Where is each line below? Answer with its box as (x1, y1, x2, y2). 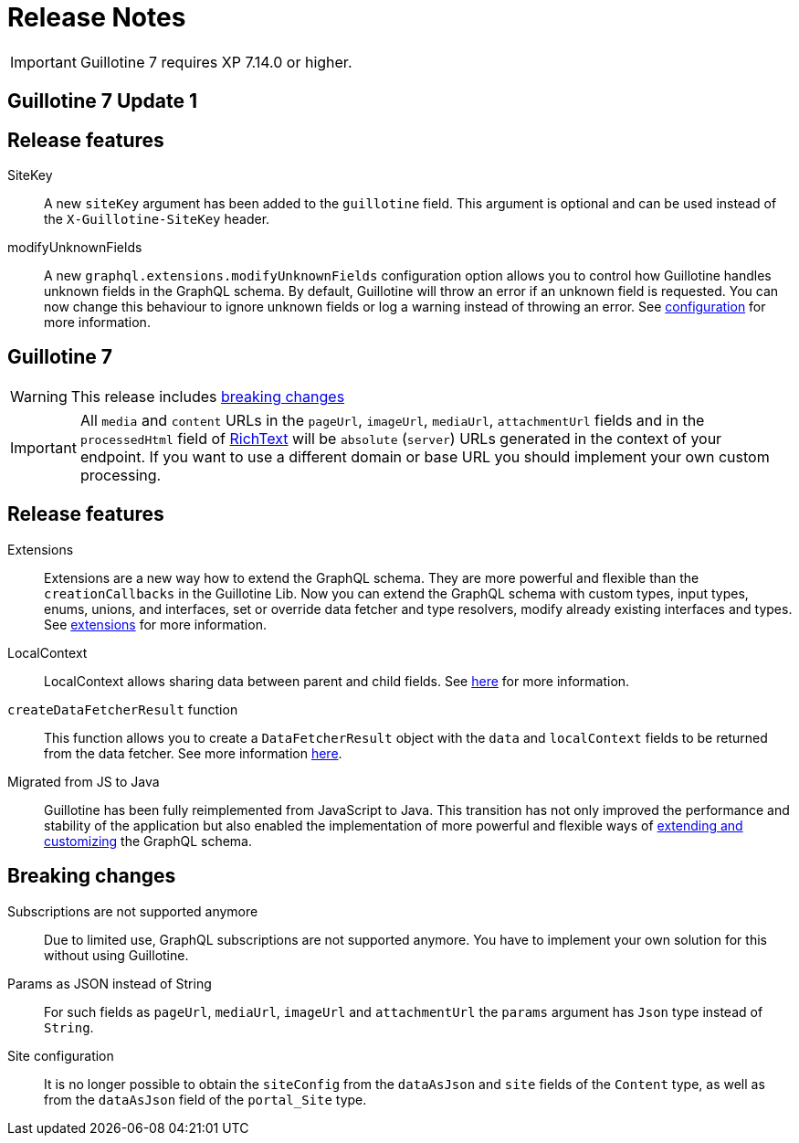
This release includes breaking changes (70, 386, 345, 406)
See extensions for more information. (44, 616, 267, 632)
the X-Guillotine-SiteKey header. (44, 211, 270, 228)
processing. (79, 465, 162, 484)
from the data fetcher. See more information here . (44, 745, 342, 761)
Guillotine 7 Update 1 (7, 90, 197, 113)
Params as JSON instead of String (7, 975, 212, 991)
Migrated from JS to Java (7, 773, 160, 789)
